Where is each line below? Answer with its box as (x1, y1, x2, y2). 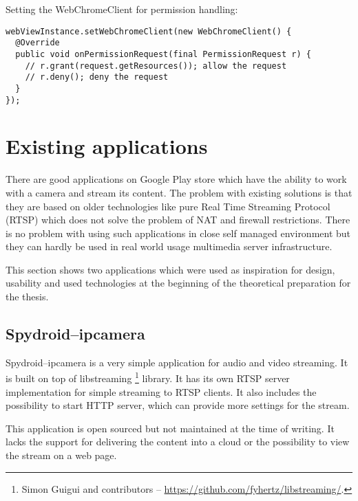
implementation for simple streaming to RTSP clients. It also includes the (6, 384, 317, 399)
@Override (15, 38, 60, 48)
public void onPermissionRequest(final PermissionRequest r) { (15, 49, 311, 59)
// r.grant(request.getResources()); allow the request (25, 60, 287, 71)
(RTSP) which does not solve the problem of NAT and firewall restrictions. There (6, 212, 350, 227)
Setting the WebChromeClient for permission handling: (6, 2, 238, 16)
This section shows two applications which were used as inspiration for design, (6, 262, 335, 276)
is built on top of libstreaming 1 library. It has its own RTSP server (6, 369, 290, 386)
